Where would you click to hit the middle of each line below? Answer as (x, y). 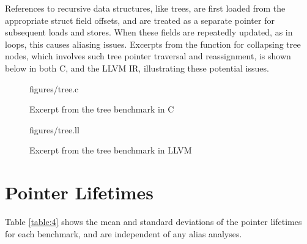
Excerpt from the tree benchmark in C (102, 109)
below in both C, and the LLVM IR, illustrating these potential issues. (137, 68)
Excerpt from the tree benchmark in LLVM (111, 150)
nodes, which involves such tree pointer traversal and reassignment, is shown (148, 56)
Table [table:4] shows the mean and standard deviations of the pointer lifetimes (153, 222)
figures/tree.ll (54, 129)
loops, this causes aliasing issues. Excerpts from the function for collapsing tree (153, 44)
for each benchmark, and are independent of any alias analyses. (124, 233)
